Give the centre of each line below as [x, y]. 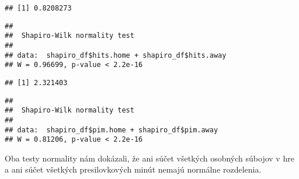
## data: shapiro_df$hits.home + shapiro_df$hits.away [116, 55]
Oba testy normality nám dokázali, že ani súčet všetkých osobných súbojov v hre [149, 158]
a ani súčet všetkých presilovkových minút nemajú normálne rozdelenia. [133, 169]
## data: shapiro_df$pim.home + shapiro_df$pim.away [112, 130]
